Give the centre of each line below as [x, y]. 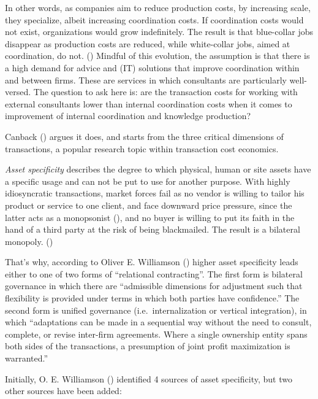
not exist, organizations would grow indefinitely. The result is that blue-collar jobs [159, 32]
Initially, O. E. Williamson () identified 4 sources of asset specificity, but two [149, 378]
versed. [18, 92]
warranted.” [27, 358]
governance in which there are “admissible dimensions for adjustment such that [154, 286]
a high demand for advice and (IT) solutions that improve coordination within [152, 67]
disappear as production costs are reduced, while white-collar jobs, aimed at [148, 43]
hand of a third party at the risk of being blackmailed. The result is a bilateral [153, 229]
